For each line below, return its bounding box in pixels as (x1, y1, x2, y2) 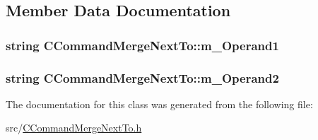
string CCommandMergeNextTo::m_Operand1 (6, 36, 279, 54)
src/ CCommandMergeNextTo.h (6, 120, 142, 135)
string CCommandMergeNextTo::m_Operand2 (6, 69, 279, 86)
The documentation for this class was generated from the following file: (6, 96, 313, 111)
